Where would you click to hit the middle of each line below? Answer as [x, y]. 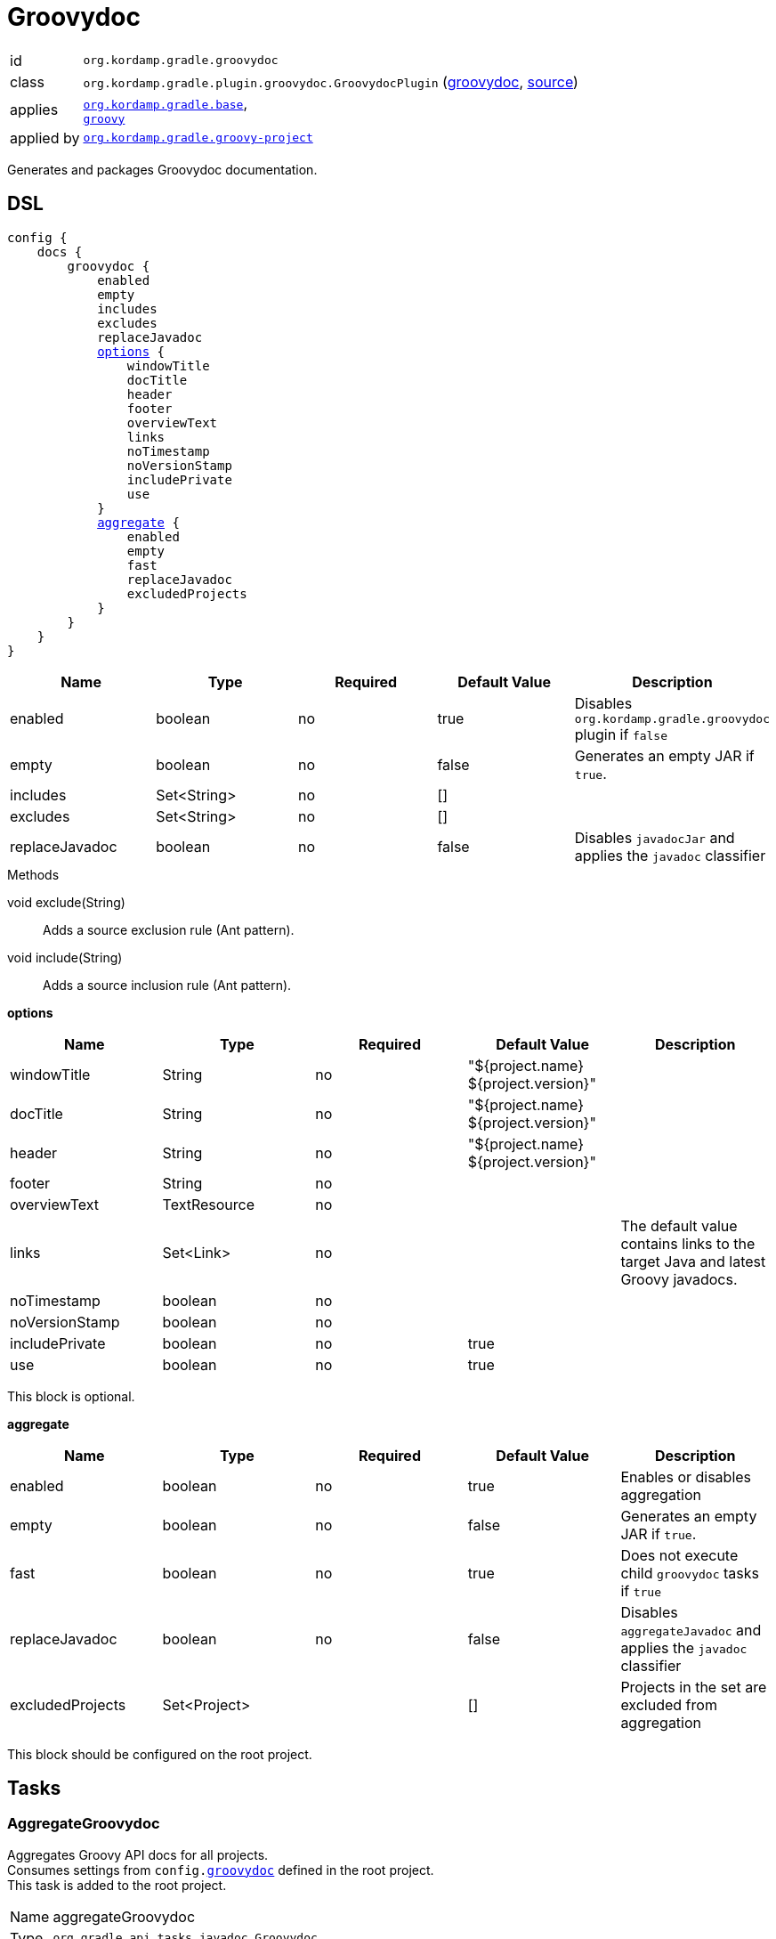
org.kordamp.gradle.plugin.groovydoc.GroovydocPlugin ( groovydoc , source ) [331, 81]
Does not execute [679, 1555]
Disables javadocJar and [655, 837]
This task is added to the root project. [117, 1885]
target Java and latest [693, 1261]
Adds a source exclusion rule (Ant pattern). [169, 929]
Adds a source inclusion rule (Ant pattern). [167, 985]
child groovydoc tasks [690, 1573]
